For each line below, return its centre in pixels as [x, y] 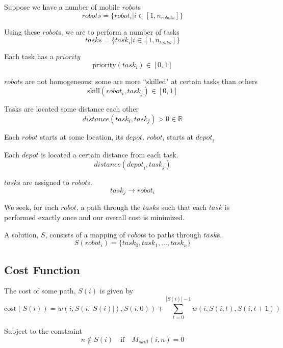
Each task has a [29, 56]
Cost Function [42, 269]
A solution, [21, 234]
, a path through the [108, 207]
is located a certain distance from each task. [110, 154]
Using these [22, 31]
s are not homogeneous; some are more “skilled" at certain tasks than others [139, 81]
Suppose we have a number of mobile [62, 7]
